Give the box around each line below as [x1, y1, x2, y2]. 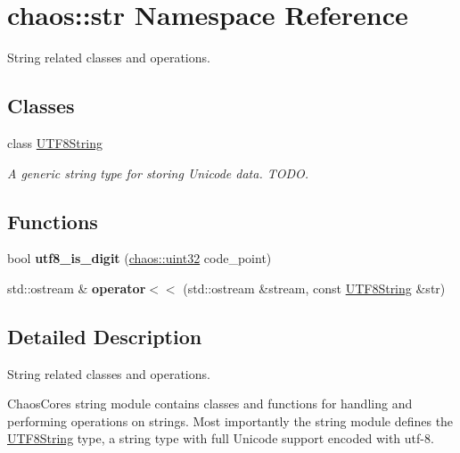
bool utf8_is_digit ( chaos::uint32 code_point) [7, 249, 272, 268]
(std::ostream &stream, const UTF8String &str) [183, 278, 446, 297]
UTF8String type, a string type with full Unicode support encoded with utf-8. [7, 429, 434, 448]
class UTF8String [7, 133, 103, 152]
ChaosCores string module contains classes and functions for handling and [7, 394, 413, 413]
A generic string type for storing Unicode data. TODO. [7, 163, 309, 182]
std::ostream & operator [7, 278, 146, 297]
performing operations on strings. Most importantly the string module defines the [7, 411, 454, 430]
